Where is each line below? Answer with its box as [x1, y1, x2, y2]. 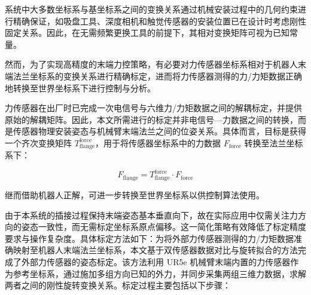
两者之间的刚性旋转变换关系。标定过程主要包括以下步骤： [5, 279, 231, 291]
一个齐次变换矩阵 [5, 136, 72, 149]
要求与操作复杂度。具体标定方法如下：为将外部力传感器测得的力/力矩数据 [5, 232, 294, 244]
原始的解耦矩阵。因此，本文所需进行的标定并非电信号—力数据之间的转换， [5, 113, 298, 125]
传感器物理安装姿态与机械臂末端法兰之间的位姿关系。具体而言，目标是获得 [13, 125, 306, 137]
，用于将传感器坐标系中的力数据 [94, 136, 221, 149]
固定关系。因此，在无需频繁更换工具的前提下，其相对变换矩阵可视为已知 [5, 26, 289, 39]
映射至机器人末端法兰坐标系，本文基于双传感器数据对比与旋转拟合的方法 [13, 244, 298, 256]
